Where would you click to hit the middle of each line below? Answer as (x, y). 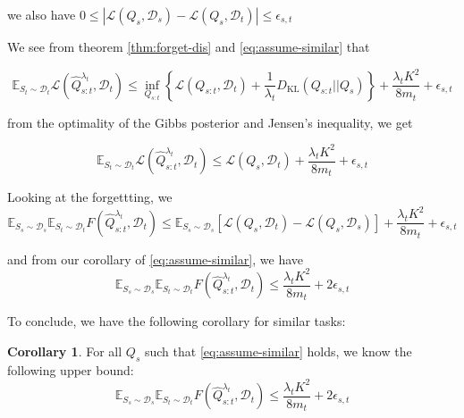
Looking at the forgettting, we (90, 197)
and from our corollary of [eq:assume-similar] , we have (155, 259)
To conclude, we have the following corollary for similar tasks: (177, 321)
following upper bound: (71, 369)
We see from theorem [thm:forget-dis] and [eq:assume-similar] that (189, 46)
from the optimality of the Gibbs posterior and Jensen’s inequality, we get (210, 122)
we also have (42, 14)
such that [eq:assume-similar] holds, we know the (278, 351)
